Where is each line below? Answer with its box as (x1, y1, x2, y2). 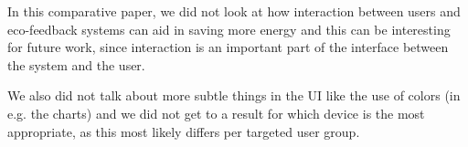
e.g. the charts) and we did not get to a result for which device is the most (7, 103, 425, 122)
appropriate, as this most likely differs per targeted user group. (7, 121, 360, 141)
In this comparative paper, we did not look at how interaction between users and (7, 2, 461, 20)
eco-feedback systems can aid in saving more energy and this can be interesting (7, 19, 451, 38)
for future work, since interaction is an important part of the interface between (7, 37, 449, 57)
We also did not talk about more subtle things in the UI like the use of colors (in (7, 86, 461, 105)
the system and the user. (7, 55, 145, 74)
